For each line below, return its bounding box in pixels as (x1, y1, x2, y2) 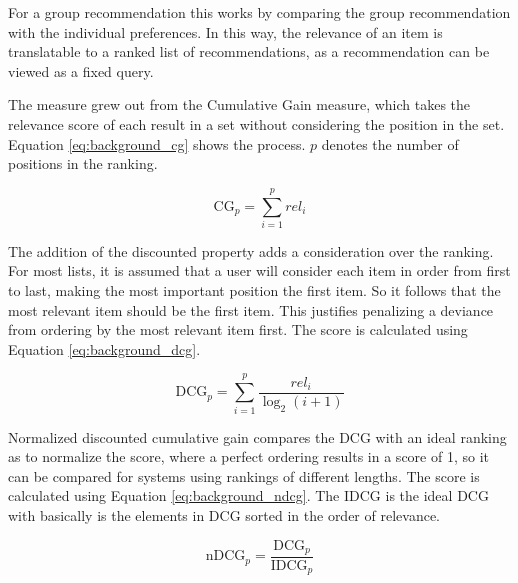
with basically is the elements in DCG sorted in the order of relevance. (8, 504, 440, 525)
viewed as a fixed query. (8, 60, 154, 81)
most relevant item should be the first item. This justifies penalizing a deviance (8, 299, 494, 320)
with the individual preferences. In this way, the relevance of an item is (8, 21, 443, 42)
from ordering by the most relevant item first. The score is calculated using (8, 319, 468, 340)
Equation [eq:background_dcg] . (8, 338, 201, 359)
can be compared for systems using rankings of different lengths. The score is (8, 465, 480, 486)
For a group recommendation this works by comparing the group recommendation (8, 2, 511, 22)
